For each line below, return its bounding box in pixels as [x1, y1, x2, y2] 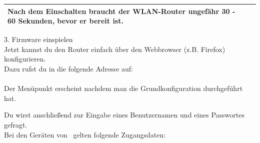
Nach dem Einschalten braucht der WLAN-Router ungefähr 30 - [7, 5, 235, 16]
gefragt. [4, 119, 27, 129]
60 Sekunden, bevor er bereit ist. [7, 15, 123, 26]
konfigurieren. [4, 53, 46, 64]
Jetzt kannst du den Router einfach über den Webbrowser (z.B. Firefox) [4, 43, 225, 54]
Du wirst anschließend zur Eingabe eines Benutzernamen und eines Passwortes [4, 109, 244, 120]
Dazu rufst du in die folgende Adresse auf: [4, 63, 133, 73]
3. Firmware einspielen [4, 34, 73, 44]
